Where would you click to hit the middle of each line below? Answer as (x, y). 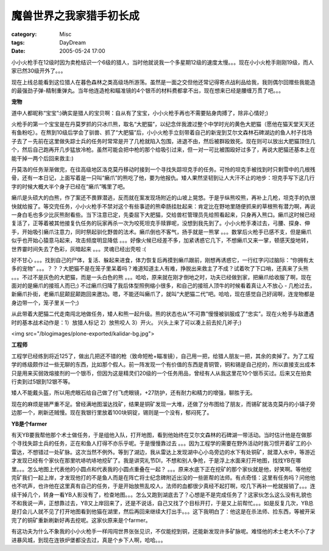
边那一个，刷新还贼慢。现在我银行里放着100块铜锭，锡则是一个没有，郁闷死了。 (112, 413)
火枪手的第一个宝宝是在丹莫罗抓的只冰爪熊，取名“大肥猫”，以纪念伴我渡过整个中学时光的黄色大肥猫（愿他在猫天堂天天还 (163, 124)
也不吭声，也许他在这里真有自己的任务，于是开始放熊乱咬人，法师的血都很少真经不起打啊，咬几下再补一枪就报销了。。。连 (163, 486)
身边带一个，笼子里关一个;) (45, 302)
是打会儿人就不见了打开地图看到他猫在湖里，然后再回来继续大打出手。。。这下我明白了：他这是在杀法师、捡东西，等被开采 (163, 511)
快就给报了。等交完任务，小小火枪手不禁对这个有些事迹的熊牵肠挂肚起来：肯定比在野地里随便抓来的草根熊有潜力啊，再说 (163, 206)
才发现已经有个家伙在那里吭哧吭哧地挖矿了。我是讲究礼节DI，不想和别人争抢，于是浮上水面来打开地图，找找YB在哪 (156, 461)
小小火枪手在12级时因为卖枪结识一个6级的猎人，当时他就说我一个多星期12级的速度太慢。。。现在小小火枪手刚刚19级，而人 (162, 62)
